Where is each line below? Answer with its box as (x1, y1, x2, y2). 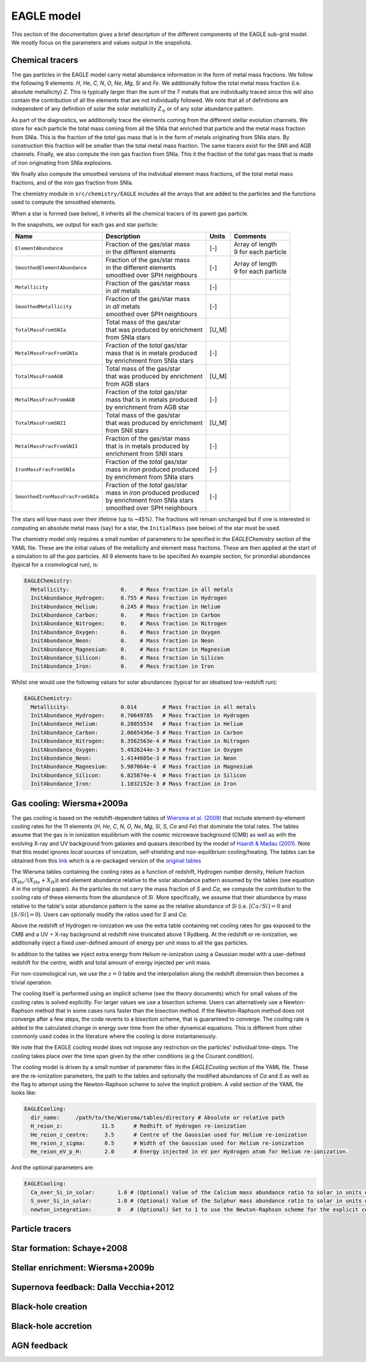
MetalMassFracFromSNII (15, 443, 79, 449)
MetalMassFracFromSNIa (15, 350, 79, 357)
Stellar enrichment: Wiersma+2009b (11, 1262, 155, 1273)
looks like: (11, 1089, 37, 1096)
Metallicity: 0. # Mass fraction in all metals (30, 586, 234, 593)
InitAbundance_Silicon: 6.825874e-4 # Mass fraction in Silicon (30, 772, 246, 778)
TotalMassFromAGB (15, 373, 63, 380)
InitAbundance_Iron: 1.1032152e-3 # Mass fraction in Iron (30, 780, 237, 788)
